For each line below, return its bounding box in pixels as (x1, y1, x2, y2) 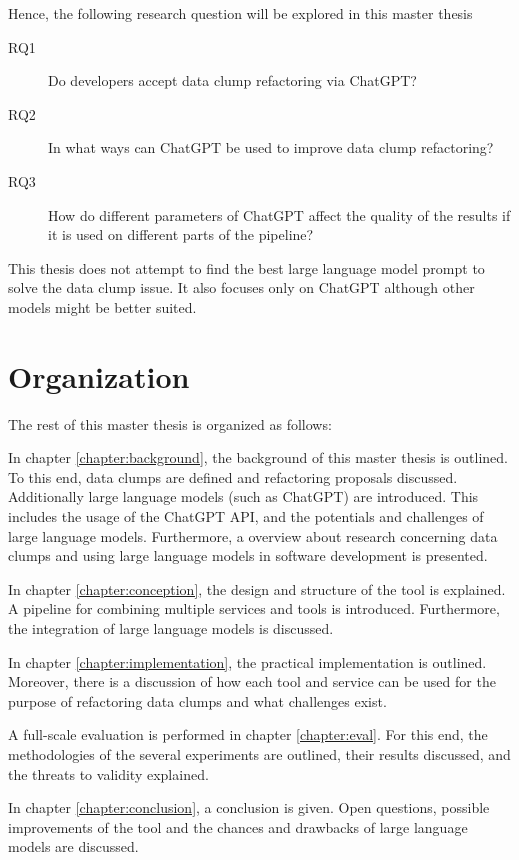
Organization (8, 355, 190, 396)
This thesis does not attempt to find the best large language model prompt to (8, 257, 485, 278)
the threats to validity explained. (8, 763, 209, 784)
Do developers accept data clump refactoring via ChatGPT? (48, 70, 417, 91)
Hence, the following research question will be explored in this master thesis (8, 3, 473, 23)
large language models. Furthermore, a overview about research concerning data (8, 525, 498, 546)
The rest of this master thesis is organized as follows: (8, 413, 332, 434)
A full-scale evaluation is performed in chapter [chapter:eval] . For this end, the (8, 724, 488, 745)
